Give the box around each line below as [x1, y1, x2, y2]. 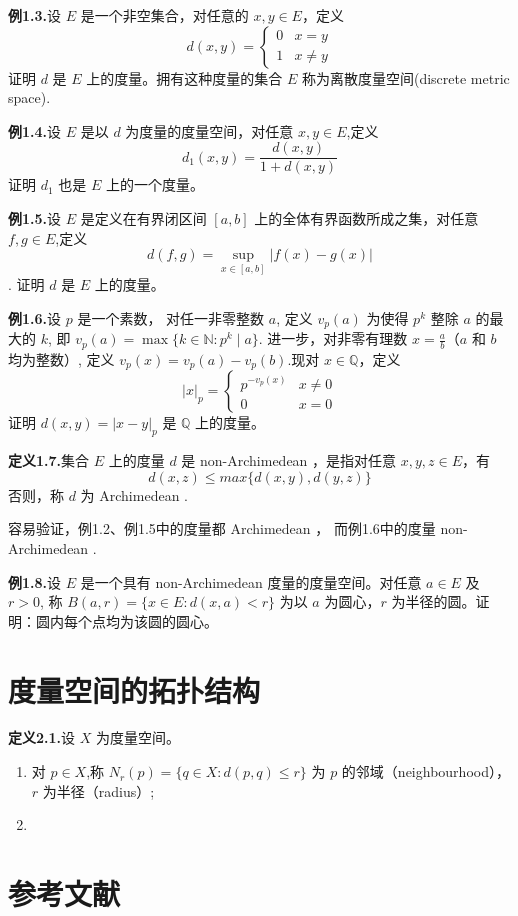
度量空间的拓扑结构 [8, 669, 261, 710]
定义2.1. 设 [8, 727, 76, 748]
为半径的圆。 [391, 591, 476, 612]
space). [8, 87, 51, 108]
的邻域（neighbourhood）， [341, 761, 510, 782]
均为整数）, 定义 [8, 348, 115, 369]
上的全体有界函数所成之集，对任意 [254, 208, 479, 229]
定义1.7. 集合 [8, 450, 90, 471]
